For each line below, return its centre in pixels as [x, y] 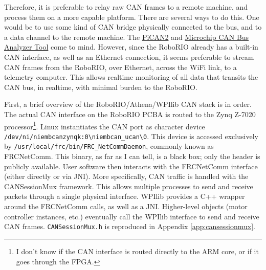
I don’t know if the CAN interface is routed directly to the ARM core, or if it [137, 251]
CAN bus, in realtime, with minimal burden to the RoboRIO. [101, 87]
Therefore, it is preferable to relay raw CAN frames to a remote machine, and [126, 7]
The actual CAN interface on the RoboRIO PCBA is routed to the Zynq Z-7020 [130, 114]
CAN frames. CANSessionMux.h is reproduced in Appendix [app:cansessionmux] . [130, 226]
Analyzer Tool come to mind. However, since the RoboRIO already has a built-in [131, 47]
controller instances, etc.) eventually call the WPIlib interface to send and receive [132, 216]
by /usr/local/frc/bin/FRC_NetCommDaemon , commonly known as [109, 146]
